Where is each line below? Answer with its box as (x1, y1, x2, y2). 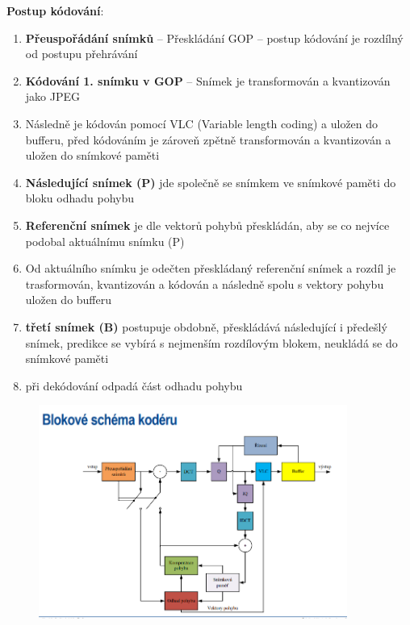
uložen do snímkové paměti (25, 147, 160, 164)
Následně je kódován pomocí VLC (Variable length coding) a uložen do (25, 115, 379, 131)
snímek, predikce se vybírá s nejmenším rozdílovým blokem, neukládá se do (25, 334, 398, 351)
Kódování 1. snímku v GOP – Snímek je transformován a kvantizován (25, 72, 391, 89)
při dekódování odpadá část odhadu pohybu (25, 377, 243, 394)
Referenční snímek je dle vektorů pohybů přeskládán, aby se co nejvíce (25, 216, 390, 233)
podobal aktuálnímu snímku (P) (25, 232, 185, 249)
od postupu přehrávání (25, 45, 138, 62)
